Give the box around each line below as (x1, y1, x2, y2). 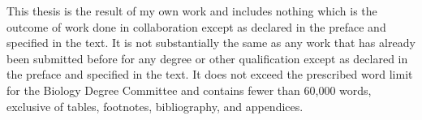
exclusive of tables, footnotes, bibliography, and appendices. (6, 97, 304, 114)
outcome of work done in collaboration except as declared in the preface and (6, 18, 386, 35)
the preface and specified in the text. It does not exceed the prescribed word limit (6, 66, 413, 83)
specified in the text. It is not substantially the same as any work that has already (6, 34, 416, 51)
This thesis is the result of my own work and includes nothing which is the (6, 2, 377, 19)
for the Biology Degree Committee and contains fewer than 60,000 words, (6, 81, 372, 98)
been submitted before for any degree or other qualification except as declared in (6, 49, 408, 66)
